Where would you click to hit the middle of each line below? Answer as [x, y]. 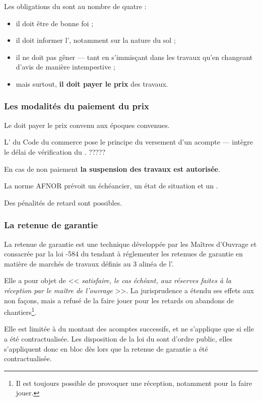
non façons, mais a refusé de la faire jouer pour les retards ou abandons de [119, 300]
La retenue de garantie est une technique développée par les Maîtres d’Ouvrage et [130, 244]
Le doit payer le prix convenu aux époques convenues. [87, 125]
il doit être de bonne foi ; [55, 23]
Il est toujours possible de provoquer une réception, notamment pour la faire [134, 383]
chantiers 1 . [20, 311]
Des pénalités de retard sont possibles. [63, 202]
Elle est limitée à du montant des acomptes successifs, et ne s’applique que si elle [129, 329]
